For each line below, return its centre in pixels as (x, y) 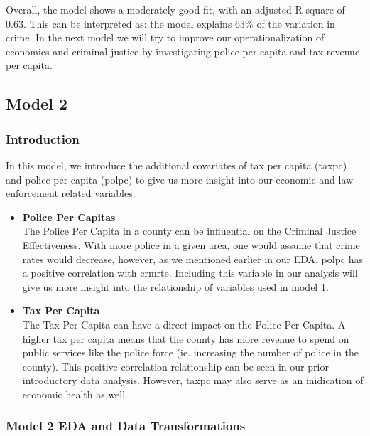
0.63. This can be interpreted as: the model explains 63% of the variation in (170, 23)
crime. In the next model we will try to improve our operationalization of (165, 37)
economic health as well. (75, 394)
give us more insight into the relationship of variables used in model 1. (175, 286)
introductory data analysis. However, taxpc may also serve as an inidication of (193, 380)
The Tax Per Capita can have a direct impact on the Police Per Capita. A (184, 324)
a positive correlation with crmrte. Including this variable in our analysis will (190, 273)
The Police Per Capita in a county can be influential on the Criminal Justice (189, 231)
